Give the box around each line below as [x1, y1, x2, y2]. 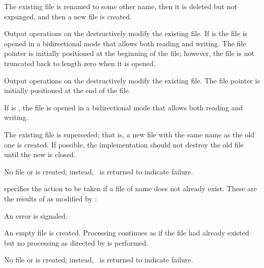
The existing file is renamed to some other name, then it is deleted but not [4, 1, 238, 11]
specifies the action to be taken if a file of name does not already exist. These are [4, 183, 257, 194]
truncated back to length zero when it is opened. [4, 57, 156, 68]
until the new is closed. [4, 149, 76, 160]
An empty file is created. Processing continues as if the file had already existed [4, 227, 249, 238]
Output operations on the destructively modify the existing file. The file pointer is [4, 75, 260, 85]
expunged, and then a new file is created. [4, 11, 132, 21]
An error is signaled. [4, 210, 68, 221]
